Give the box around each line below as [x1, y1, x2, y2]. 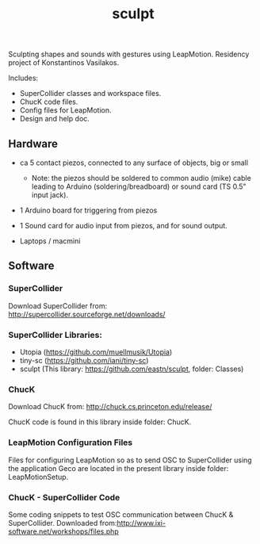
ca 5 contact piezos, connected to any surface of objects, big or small [19, 158, 248, 167]
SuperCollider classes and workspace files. [19, 89, 162, 98]
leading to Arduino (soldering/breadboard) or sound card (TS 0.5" [31, 182, 247, 191]
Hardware [8, 136, 58, 151]
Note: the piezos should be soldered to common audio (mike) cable [31, 174, 251, 182]
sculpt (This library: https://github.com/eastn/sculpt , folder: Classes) [19, 364, 244, 374]
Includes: [8, 73, 38, 83]
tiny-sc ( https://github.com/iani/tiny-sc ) [19, 355, 149, 365]
